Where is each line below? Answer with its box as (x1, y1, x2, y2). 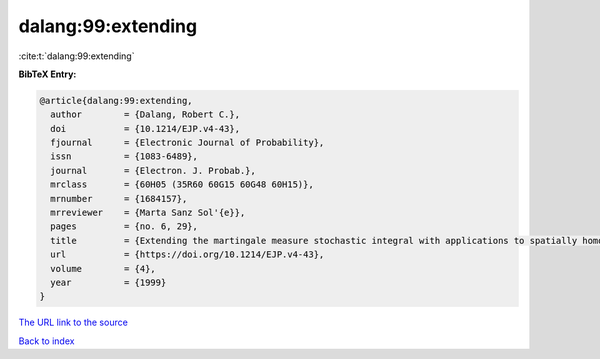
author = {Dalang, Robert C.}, (50, 109, 240, 120)
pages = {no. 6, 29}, (50, 221, 199, 232)
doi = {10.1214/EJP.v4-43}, (50, 123, 240, 134)
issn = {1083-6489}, (50, 151, 199, 162)
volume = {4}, (50, 263, 157, 274)
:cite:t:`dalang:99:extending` (18, 50, 135, 62)
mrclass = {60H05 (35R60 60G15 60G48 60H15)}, (50, 179, 314, 190)
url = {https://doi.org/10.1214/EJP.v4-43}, (50, 249, 325, 260)
